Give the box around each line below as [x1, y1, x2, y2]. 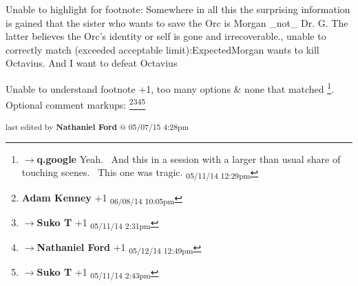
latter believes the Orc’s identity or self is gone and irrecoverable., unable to [6, 29, 326, 43]
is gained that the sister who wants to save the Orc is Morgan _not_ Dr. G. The [6, 15, 348, 30]
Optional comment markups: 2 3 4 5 [6, 96, 146, 111]
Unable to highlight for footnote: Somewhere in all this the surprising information [6, 2, 350, 16]
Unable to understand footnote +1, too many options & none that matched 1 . [6, 79, 335, 96]
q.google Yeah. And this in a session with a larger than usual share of [36, 151, 341, 166]
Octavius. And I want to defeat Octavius [6, 56, 178, 70]
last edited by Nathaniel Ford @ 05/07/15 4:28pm [6, 121, 189, 133]
